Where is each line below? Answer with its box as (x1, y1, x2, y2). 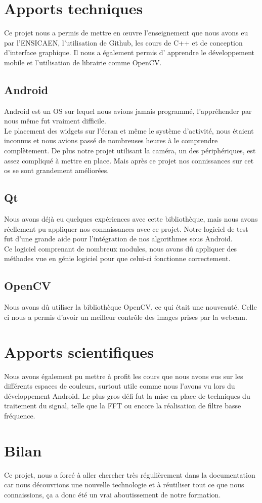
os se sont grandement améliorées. (4, 165, 109, 176)
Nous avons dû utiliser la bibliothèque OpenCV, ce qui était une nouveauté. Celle (4, 302, 257, 312)
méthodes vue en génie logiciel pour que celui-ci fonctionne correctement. (4, 253, 231, 264)
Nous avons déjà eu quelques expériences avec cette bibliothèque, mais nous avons (4, 214, 258, 224)
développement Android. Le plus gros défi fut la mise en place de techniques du (4, 390, 250, 401)
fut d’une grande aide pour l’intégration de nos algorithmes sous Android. (4, 233, 233, 244)
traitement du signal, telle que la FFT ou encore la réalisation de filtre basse (4, 400, 241, 411)
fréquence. (4, 410, 35, 421)
